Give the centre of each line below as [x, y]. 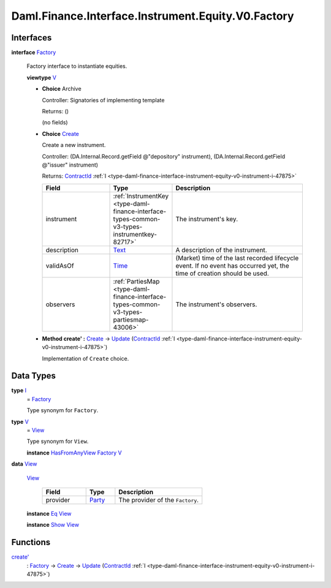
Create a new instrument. [74, 145]
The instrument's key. [207, 219]
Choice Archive [62, 89]
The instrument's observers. [216, 304]
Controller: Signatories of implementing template [103, 100]
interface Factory [34, 53]
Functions [31, 542]
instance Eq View [49, 513]
